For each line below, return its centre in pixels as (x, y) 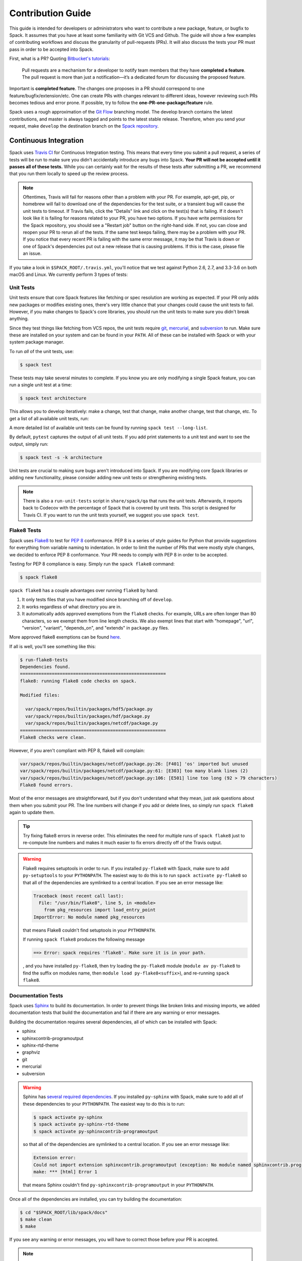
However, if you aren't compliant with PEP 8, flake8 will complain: (77, 750)
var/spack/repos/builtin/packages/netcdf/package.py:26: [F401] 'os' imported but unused (134, 764)
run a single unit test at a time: (41, 385)
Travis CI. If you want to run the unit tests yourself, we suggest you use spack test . (111, 515)
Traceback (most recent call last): (79, 896)
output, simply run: (29, 444)
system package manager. (37, 342)
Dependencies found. (45, 667)
